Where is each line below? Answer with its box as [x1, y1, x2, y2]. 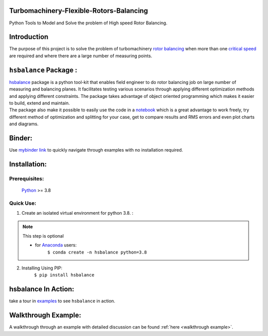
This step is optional [22, 233, 64, 239]
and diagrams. [9, 121, 39, 127]
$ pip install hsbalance [34, 272, 94, 278]
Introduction [9, 33, 49, 41]
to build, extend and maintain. [9, 100, 70, 106]
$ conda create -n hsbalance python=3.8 [47, 249, 147, 255]
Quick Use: [9, 199, 37, 206]
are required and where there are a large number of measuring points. [9, 53, 152, 59]
